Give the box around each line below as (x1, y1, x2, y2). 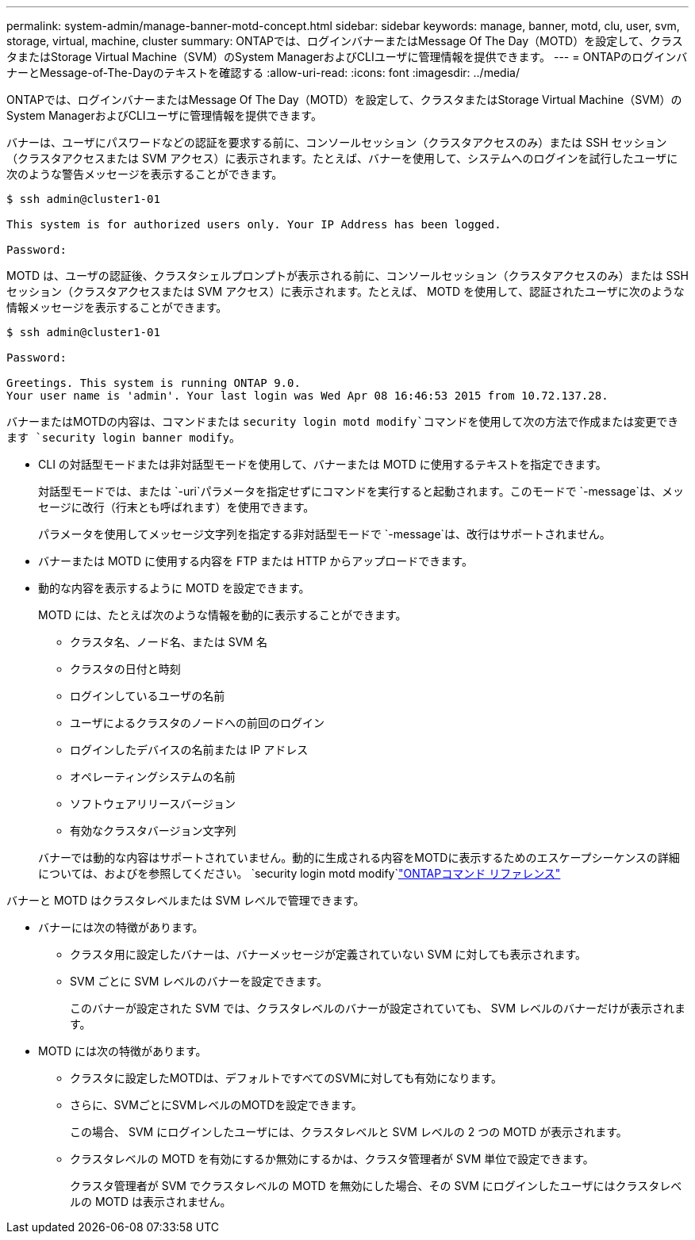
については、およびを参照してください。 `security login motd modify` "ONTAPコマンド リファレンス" (38, 867, 561, 880)
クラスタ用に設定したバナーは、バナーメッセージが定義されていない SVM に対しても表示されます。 (70, 947, 587, 961)
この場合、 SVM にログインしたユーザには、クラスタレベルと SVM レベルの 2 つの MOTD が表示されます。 (70, 1125, 628, 1139)
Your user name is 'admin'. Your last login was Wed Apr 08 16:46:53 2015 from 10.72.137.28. (6, 389, 609, 402)
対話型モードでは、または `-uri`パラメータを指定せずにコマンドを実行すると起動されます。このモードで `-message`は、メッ (38, 484, 684, 498)
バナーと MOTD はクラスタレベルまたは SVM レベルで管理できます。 (6, 894, 365, 907)
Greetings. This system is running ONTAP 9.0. (6, 377, 301, 389)
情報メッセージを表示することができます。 (6, 300, 228, 314)
